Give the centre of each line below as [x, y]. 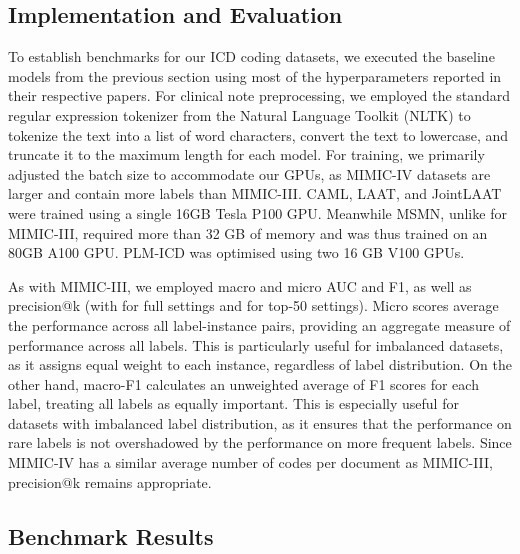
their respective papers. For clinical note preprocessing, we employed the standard [259, 95]
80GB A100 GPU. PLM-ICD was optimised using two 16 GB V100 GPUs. [236, 252]
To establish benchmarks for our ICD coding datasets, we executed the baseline [251, 56]
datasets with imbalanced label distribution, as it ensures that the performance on [260, 422]
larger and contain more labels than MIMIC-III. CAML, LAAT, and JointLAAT [255, 193]
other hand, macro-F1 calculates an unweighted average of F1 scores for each [243, 383]
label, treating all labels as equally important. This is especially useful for [233, 403]
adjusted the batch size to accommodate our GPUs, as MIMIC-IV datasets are [249, 173]
